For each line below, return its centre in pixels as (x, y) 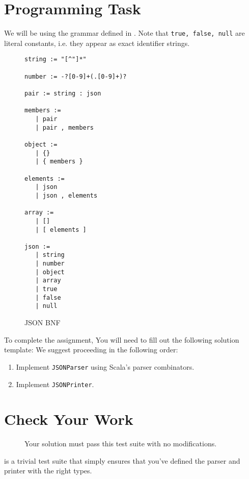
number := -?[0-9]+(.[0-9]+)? (76, 76)
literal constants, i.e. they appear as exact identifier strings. (97, 43)
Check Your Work (69, 419)
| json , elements (66, 195)
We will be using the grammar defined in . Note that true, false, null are (124, 33)
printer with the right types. (48, 471)
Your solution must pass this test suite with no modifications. (121, 444)
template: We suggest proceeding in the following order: (91, 350)
